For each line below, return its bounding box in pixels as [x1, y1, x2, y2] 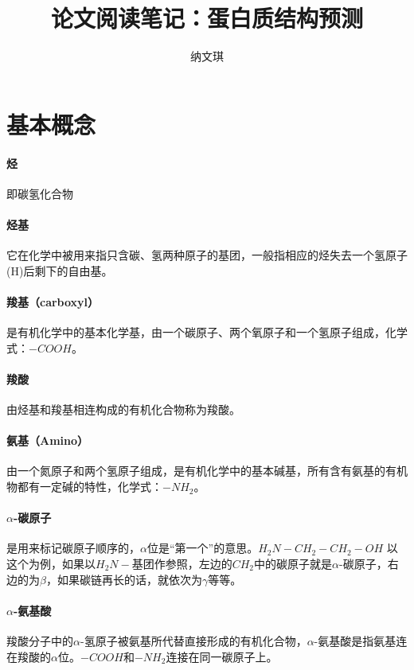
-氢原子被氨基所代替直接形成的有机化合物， [80, 633, 307, 649]
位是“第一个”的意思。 [146, 540, 259, 556]
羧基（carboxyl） [6, 293, 100, 310]
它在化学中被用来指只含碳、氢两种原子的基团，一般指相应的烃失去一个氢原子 [6, 247, 408, 263]
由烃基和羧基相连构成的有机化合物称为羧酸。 [6, 401, 240, 418]
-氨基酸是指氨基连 [314, 633, 408, 649]
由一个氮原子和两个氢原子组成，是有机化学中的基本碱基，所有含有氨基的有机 [6, 462, 408, 479]
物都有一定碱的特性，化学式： [6, 478, 162, 495]
